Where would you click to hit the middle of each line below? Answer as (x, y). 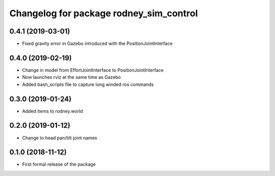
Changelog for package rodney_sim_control (104, 13)
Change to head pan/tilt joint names (60, 138)
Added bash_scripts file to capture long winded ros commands (88, 84)
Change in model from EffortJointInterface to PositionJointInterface (93, 70)
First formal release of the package (59, 164)
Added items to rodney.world (53, 111)
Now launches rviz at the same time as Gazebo (72, 77)
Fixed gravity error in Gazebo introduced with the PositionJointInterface (98, 44)
